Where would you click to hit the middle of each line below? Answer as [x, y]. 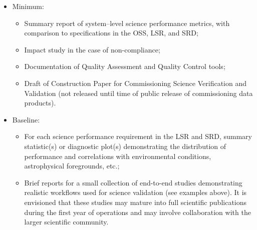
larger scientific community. [66, 222]
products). [40, 103]
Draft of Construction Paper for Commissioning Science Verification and [135, 83]
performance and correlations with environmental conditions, [118, 156]
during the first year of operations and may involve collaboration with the [138, 212]
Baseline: [26, 119]
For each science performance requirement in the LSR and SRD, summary [138, 136]
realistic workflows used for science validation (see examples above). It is [136, 192]
